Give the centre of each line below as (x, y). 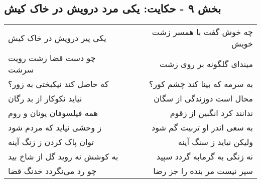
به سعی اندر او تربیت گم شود (202, 127)
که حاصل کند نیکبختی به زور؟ (58, 84)
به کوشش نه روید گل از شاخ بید (63, 156)
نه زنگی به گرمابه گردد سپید (205, 156)
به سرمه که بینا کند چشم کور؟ (201, 84)
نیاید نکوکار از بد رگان (45, 98)
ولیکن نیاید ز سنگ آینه (215, 142)
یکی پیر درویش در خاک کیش (57, 37)
